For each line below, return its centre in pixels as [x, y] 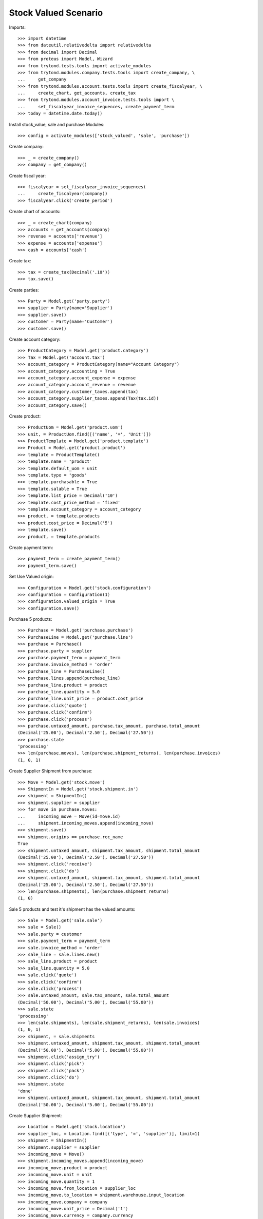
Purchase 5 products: [30, 619]
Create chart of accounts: [35, 212]
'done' [26, 1091]
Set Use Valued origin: [31, 577]
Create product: [25, 416]
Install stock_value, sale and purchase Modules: [57, 124]
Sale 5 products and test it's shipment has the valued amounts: [72, 909]
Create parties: [24, 290]
